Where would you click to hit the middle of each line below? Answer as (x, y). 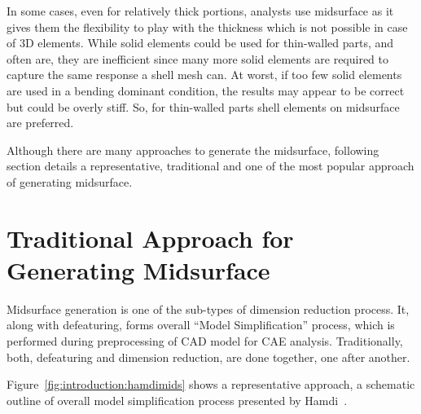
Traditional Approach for (150, 238)
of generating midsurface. (70, 181)
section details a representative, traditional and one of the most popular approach (210, 166)
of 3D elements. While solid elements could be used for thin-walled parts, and (200, 43)
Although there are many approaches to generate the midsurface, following (193, 150)
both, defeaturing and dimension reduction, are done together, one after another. (208, 357)
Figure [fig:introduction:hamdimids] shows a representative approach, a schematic (211, 384)
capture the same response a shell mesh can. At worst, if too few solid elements (204, 75)
